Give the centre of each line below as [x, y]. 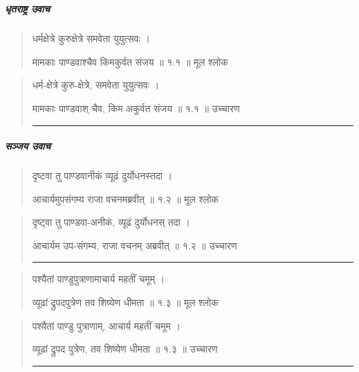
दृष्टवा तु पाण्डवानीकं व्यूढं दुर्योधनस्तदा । [102, 176]
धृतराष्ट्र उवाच [27, 9]
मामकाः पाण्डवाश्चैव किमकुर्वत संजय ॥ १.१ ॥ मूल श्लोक [130, 61]
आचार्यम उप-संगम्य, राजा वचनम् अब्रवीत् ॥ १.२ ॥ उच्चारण [135, 245]
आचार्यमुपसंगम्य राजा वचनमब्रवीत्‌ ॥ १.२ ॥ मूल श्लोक [126, 198]
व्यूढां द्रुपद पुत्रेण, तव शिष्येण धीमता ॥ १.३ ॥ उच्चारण [125, 349]
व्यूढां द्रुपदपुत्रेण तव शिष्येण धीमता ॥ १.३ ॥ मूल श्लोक [125, 302]
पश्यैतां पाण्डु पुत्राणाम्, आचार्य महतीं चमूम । [106, 325]
